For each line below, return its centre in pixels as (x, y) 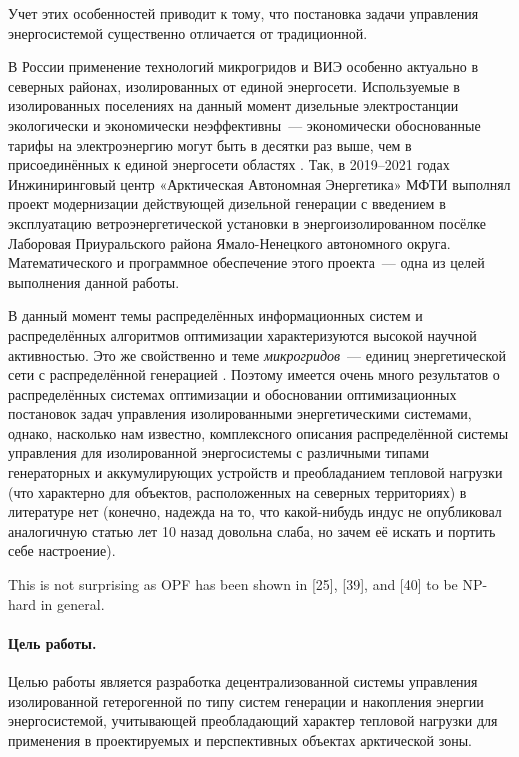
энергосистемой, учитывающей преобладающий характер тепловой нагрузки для (253, 720)
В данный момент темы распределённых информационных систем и (215, 315)
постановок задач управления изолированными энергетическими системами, (240, 413)
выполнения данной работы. (94, 281)
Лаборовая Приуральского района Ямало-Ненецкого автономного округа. (229, 242)
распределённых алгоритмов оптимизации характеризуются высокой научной (242, 334)
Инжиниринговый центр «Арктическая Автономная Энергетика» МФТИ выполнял (259, 183)
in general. (72, 603)
